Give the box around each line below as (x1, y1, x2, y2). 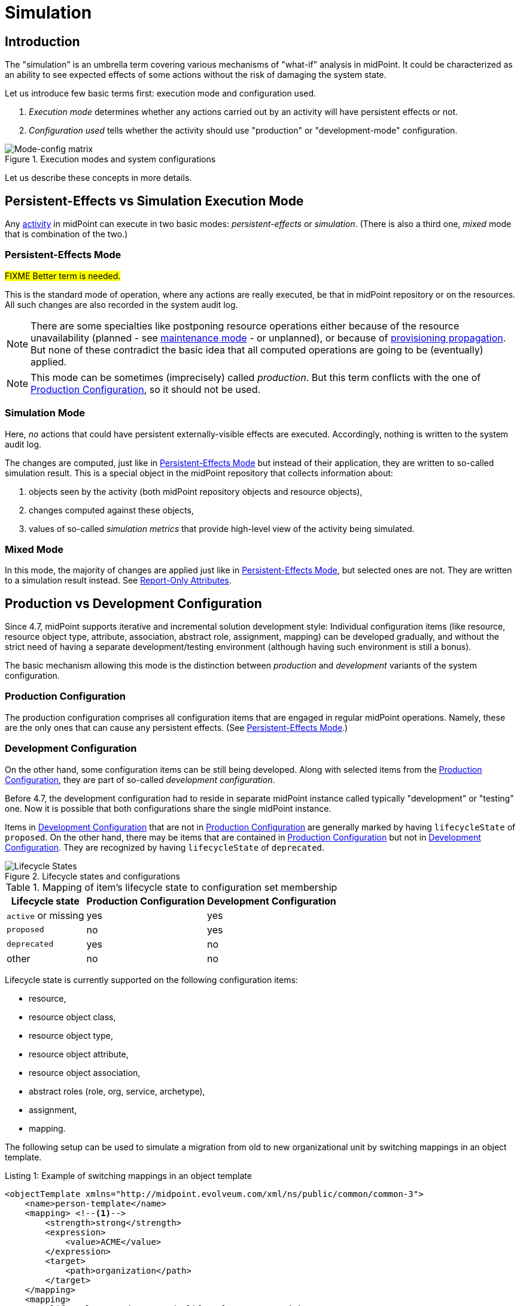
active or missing (7, 909, 84, 921)
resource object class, (29, 1011, 116, 1022)
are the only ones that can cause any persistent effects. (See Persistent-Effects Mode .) (5, 722, 348, 733)
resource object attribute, (29, 1048, 129, 1059)
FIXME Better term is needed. (5, 270, 121, 281)
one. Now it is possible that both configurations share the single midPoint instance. (5, 803, 332, 814)
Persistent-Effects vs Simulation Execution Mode (5, 193, 304, 208)
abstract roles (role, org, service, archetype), (29, 1086, 205, 1096)
